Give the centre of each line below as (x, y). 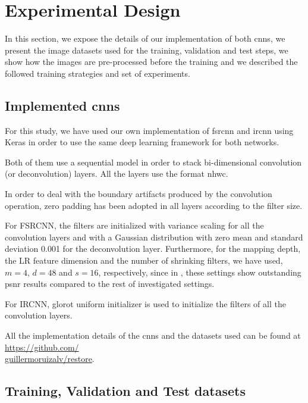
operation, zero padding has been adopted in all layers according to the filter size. (154, 205)
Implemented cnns (62, 105)
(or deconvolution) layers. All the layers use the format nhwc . (117, 174)
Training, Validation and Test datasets (125, 391)
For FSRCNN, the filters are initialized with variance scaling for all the (134, 225)
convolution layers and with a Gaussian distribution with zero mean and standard (154, 237)
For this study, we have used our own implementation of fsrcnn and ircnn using (149, 130)
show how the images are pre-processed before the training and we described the (151, 62)
